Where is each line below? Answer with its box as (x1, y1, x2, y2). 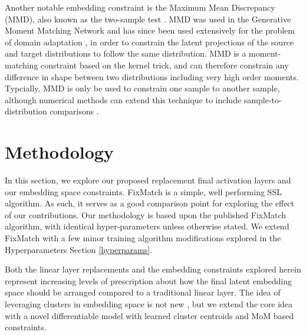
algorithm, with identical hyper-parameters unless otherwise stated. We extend (5, 220, 289, 232)
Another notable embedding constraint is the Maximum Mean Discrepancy (5, 1, 275, 13)
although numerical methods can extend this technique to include (5, 93, 242, 106)
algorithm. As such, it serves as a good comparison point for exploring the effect (5, 197, 295, 209)
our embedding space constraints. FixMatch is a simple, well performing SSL (5, 185, 282, 198)
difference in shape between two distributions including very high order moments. (5, 70, 299, 83)
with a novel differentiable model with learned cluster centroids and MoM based (5, 309, 294, 321)
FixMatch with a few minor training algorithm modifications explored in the (5, 232, 281, 244)
